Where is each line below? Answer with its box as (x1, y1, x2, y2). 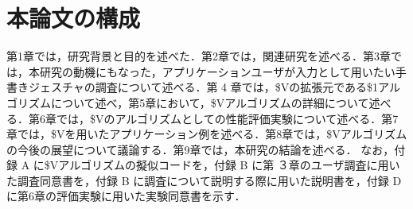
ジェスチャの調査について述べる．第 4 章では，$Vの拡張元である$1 (28, 79, 379, 95)
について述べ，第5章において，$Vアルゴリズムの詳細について (50, 94, 369, 110)
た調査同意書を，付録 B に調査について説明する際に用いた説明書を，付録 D (6, 172, 402, 188)
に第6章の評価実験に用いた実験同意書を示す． (6, 188, 246, 204)
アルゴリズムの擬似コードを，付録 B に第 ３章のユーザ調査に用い (58, 157, 400, 173)
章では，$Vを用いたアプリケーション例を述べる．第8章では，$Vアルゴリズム (6, 126, 407, 142)
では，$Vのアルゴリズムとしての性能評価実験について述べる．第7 (56, 110, 399, 126)
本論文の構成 (6, 2, 141, 34)
